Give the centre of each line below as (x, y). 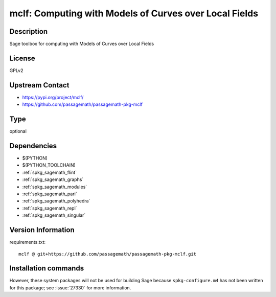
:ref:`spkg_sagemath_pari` (50, 194)
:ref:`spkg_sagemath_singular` (54, 215)
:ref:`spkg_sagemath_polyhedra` (56, 201)
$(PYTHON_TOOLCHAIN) (49, 165)
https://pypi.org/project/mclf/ (53, 97)
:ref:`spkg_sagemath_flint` (49, 172)
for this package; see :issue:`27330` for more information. (70, 288)
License (22, 58)
